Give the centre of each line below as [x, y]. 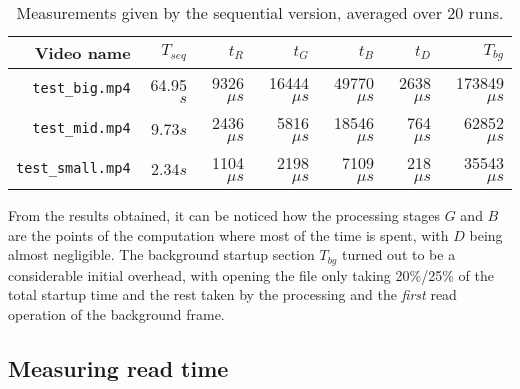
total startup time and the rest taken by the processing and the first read [232, 294]
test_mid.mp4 [81, 128]
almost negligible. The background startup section [161, 254]
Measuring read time [118, 367]
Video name [82, 52]
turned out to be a [398, 254]
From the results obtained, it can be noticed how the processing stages [224, 215]
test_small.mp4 [73, 168]
